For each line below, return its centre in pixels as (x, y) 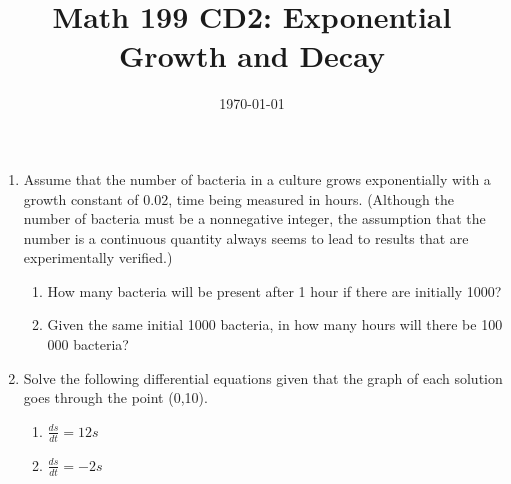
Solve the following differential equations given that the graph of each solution (263, 377)
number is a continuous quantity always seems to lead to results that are (246, 237)
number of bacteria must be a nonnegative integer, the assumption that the (254, 218)
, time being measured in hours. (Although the (311, 198)
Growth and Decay (252, 55)
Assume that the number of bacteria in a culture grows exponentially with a (257, 178)
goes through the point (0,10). (115, 397)
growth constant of (81, 198)
